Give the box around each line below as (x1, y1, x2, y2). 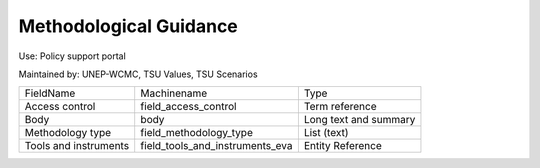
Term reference (303, 100, 377, 114)
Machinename (140, 86, 208, 100)
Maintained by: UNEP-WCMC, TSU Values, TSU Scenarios (18, 68, 259, 80)
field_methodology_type (140, 126, 254, 140)
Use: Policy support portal (18, 50, 127, 62)
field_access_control (140, 100, 237, 114)
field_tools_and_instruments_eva (140, 139, 293, 153)
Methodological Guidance (18, 15, 239, 37)
